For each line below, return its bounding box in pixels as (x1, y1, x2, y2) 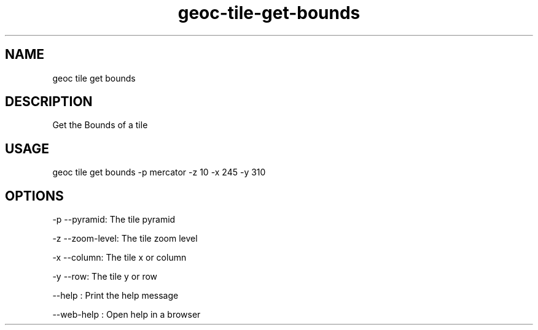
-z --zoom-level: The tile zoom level (52, 233, 198, 244)
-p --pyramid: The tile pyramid (52, 214, 176, 225)
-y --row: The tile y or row (52, 271, 158, 282)
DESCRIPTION (5, 94, 93, 110)
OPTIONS (5, 188, 64, 204)
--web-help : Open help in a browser (52, 309, 201, 320)
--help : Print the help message (52, 290, 179, 301)
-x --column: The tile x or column (52, 252, 187, 263)
